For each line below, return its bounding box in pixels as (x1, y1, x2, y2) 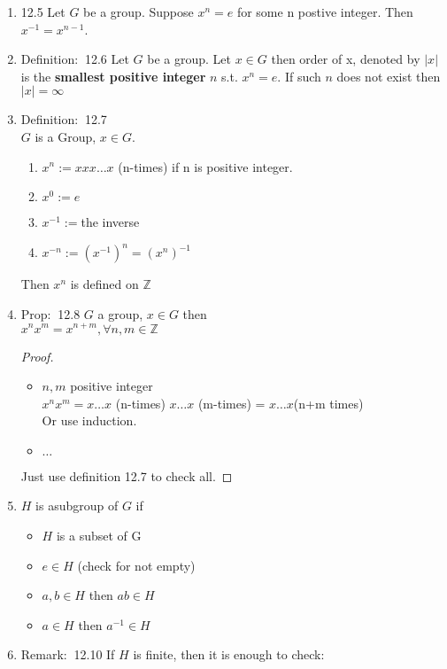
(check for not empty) (77, 556, 196, 574)
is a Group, (35, 127, 96, 145)
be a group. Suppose (83, 3, 194, 20)
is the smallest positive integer (20, 66, 206, 85)
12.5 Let (20, 3, 66, 20)
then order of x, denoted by (271, 50, 420, 68)
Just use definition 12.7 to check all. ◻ (20, 466, 233, 485)
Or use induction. (42, 411, 137, 430)
